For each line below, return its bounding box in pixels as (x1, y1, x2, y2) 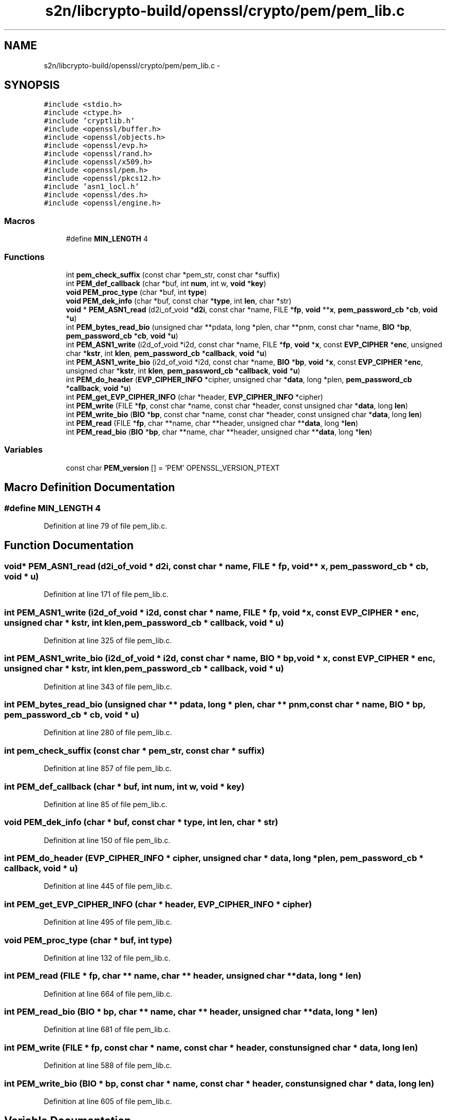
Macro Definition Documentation (4, 481, 175, 494)
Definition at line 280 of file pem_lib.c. (44, 728, 172, 737)
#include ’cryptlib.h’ (44, 117, 135, 125)
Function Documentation (4, 539, 134, 552)
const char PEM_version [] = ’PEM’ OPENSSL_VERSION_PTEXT (66, 463, 280, 472)
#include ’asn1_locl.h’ (44, 182, 139, 191)
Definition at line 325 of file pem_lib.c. (44, 636, 172, 645)
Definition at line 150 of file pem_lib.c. (44, 835, 171, 845)
